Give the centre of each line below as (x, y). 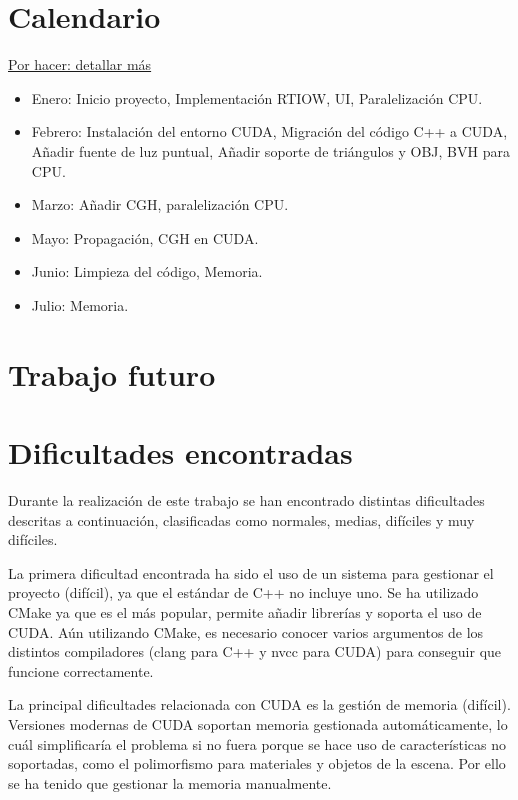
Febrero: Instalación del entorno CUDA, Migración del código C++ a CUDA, (269, 131)
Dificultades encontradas (180, 452)
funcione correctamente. (81, 670)
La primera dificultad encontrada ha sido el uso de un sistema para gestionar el (251, 572)
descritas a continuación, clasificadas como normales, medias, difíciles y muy (241, 519)
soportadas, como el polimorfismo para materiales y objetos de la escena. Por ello (257, 763)
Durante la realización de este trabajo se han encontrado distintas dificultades (246, 499)
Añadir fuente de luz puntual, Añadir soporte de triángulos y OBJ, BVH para (270, 150)
